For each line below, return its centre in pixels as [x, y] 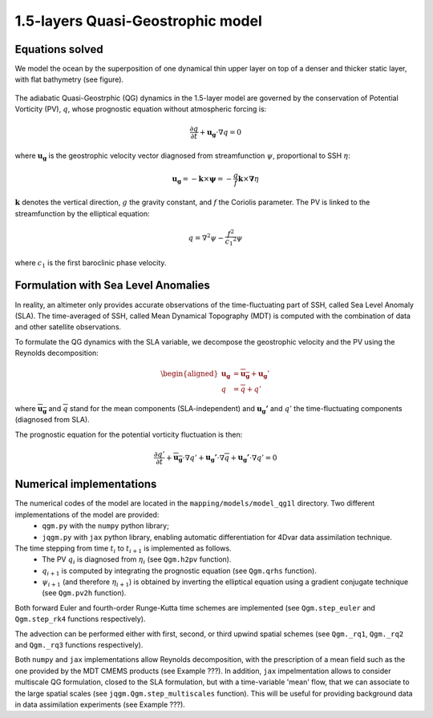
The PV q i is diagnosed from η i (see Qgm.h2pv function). [137, 561]
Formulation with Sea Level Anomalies [112, 286]
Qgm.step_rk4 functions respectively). [80, 619]
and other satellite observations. [68, 327]
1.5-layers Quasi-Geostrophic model [138, 21]
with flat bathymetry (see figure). [69, 79]
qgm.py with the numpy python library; [106, 526]
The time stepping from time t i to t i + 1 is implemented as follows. [123, 549]
